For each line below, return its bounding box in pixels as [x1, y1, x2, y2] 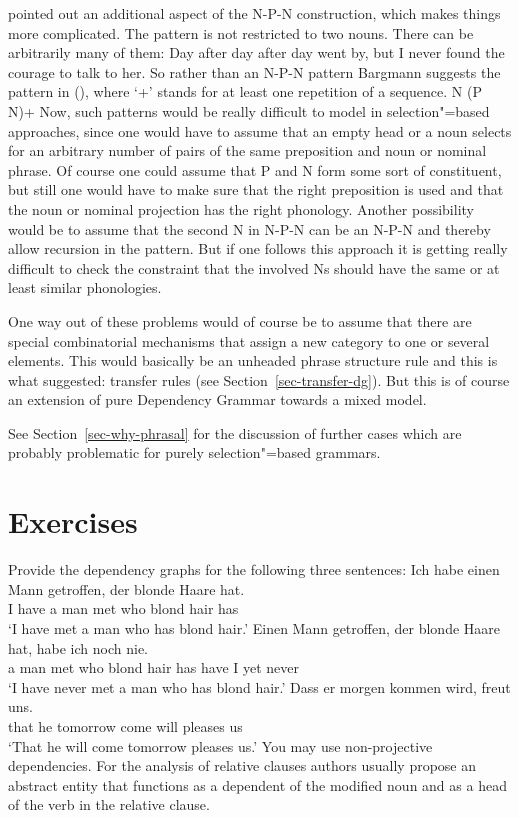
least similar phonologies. [8, 277, 162, 298]
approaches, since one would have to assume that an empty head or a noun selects [8, 120, 512, 141]
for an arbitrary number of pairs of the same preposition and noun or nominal [8, 140, 487, 161]
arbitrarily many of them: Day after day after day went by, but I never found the [8, 42, 505, 63]
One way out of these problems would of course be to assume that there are [8, 310, 472, 331]
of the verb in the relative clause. [8, 794, 210, 815]
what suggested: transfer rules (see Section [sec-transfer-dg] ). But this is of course [8, 369, 510, 390]
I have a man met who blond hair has [8, 598, 239, 619]
